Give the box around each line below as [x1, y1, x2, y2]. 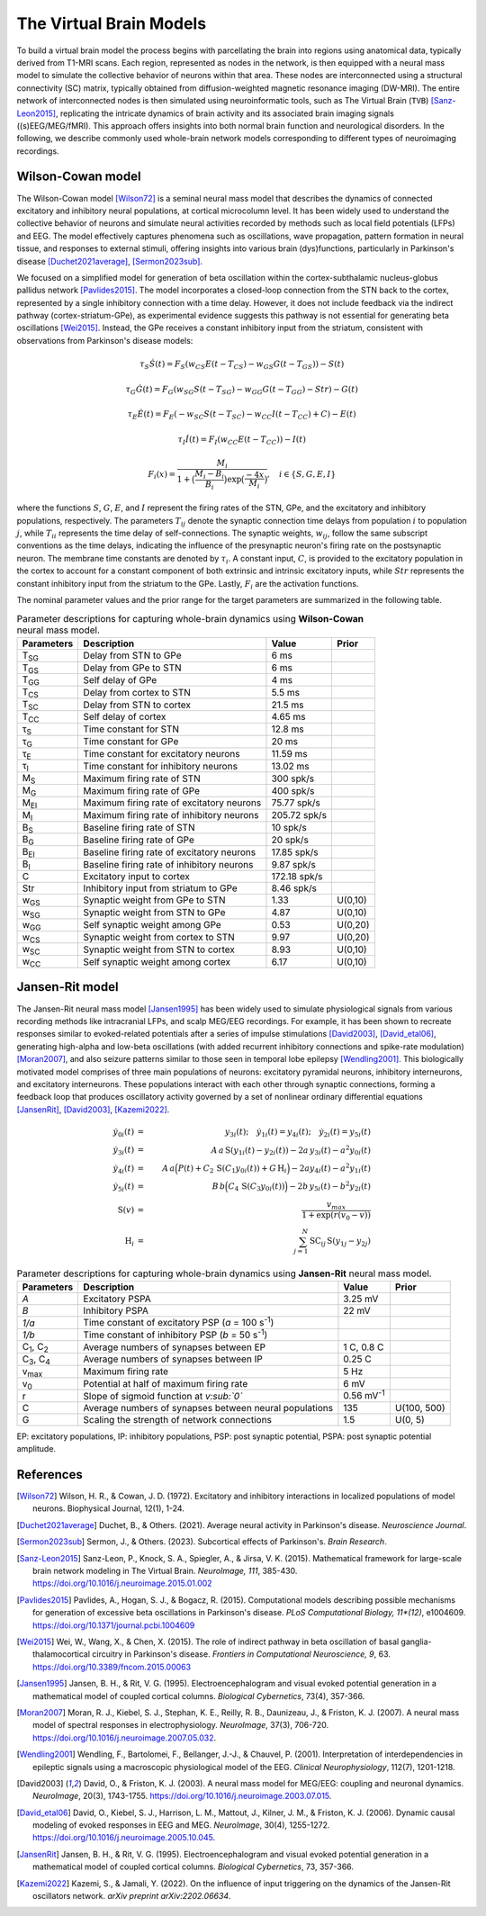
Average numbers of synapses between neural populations [83, 1401, 333, 1414]
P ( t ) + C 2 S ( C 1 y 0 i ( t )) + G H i [177, 1163, 287, 1175]
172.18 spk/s [271, 869, 323, 882]
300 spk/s [271, 772, 315, 785]
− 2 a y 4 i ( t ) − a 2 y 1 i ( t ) [291, 1162, 372, 1175]
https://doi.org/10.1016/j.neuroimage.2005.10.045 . [32, 1832, 216, 1843]
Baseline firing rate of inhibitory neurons [83, 858, 254, 870]
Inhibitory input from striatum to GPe [83, 882, 238, 895]
